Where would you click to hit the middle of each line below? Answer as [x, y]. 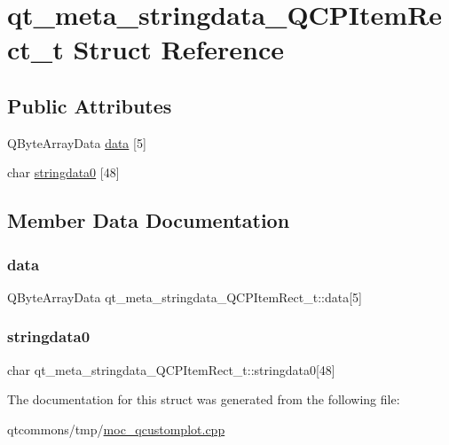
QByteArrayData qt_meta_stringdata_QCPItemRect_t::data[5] [185, 297]
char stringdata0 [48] [63, 172]
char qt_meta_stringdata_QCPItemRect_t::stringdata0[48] [171, 369]
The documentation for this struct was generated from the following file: [204, 399]
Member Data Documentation [149, 220]
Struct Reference [179, 49]
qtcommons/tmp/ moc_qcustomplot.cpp [116, 429]
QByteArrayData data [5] [77, 142]
